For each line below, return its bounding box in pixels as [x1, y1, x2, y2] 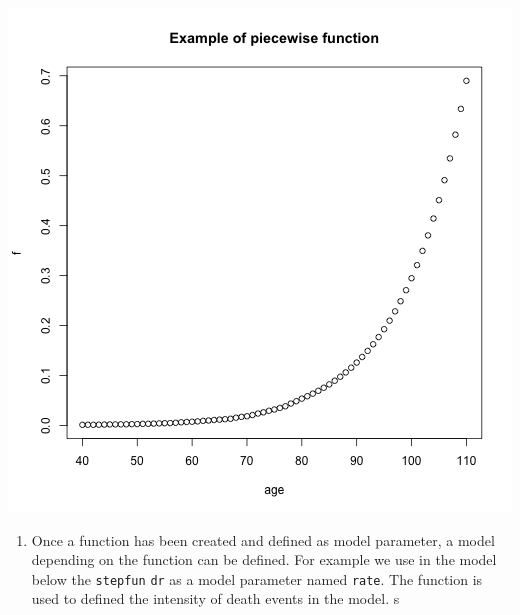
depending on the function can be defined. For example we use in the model [31, 549, 497, 570]
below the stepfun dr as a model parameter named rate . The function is [31, 568, 483, 589]
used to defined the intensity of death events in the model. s [31, 588, 400, 609]
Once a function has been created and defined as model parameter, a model [31, 529, 495, 550]
